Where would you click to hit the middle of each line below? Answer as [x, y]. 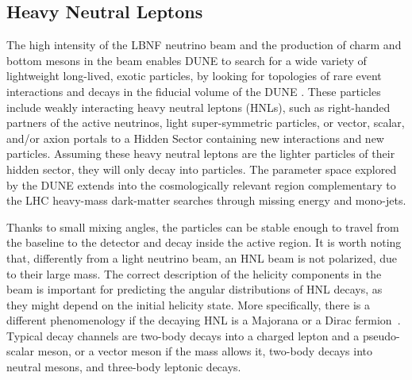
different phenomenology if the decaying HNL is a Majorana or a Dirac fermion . [204, 320]
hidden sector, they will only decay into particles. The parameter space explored [202, 169]
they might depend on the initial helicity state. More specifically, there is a [189, 304]
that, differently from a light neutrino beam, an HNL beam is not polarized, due [202, 257]
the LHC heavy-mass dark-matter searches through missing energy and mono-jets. [206, 200]
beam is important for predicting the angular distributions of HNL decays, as [194, 289]
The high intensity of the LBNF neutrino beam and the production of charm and [204, 45]
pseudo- [381, 335]
